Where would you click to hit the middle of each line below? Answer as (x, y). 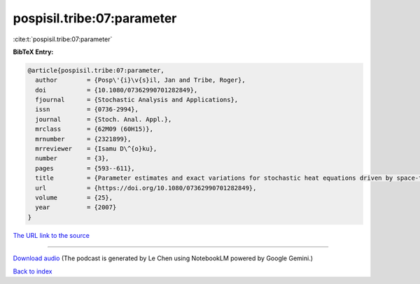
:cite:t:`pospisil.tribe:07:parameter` (63, 39)
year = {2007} (76, 207)
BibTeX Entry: (33, 52)
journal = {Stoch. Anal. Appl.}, (104, 119)
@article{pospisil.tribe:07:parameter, (96, 70)
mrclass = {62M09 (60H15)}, (94, 129)
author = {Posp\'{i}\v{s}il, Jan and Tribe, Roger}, (140, 80)
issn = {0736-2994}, (87, 109)
